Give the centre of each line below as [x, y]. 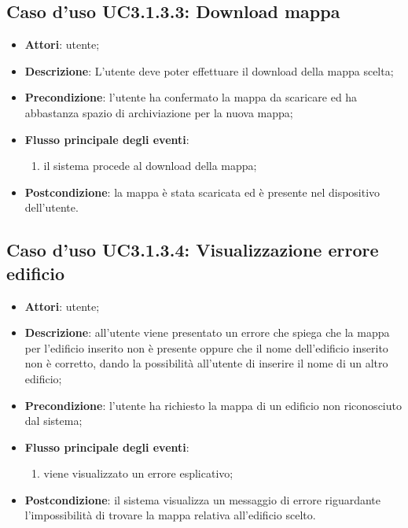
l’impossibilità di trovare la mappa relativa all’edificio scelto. [170, 515]
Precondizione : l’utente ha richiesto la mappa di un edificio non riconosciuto [213, 405]
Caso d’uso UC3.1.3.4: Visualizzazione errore [193, 250]
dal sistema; [53, 421]
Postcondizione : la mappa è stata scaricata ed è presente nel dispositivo [202, 192]
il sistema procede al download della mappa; [150, 166]
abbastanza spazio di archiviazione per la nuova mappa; [159, 112]
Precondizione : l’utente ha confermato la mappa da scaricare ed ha [191, 97]
